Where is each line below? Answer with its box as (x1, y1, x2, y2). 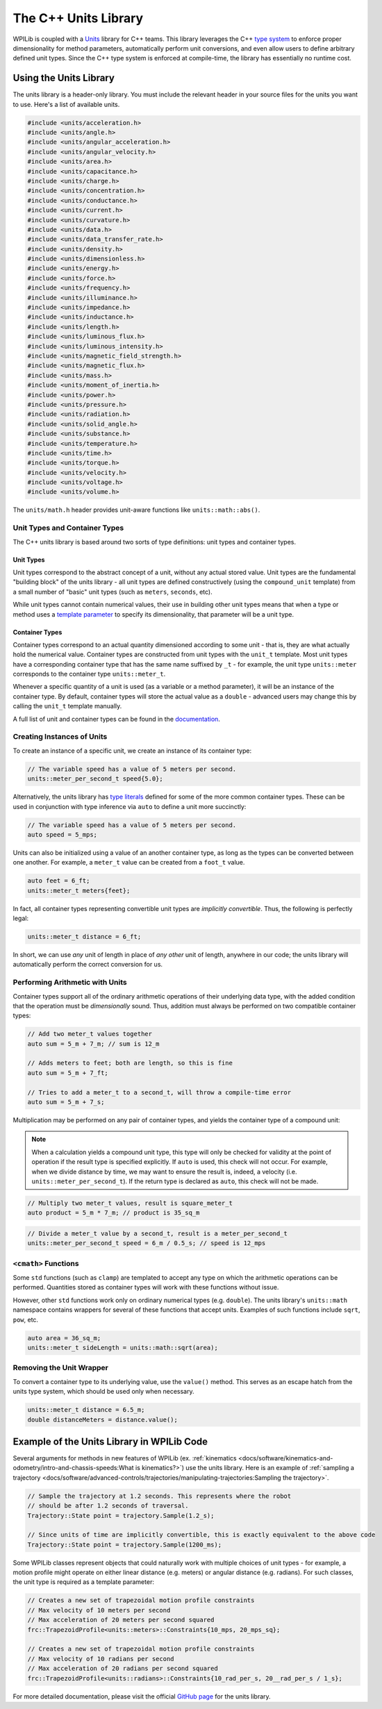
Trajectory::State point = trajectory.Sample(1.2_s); (27, 1511, 215, 1519)
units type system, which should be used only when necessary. (13, 1387, 194, 1396)
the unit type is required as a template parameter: (13, 1578, 154, 1586)
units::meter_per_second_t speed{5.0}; (27, 775, 163, 783)
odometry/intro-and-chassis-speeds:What (13, 1464, 135, 1472)
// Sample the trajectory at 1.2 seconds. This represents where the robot (27, 1492, 292, 1500)
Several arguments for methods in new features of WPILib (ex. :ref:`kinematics (13, 1454, 237, 1462)
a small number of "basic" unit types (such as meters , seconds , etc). (13, 587, 213, 596)
